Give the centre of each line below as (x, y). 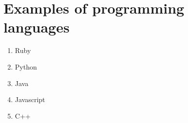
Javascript (30, 99)
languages (37, 27)
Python (26, 66)
